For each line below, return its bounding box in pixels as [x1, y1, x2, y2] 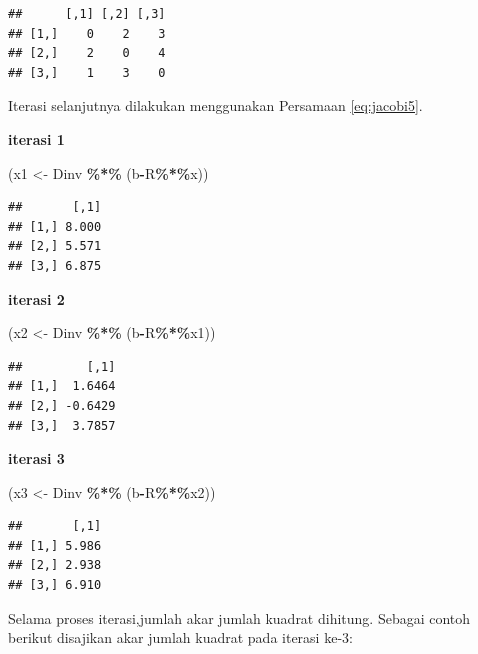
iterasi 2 [8, 288, 65, 309]
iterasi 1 [8, 128, 65, 149]
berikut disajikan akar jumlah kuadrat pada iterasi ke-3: [8, 627, 353, 648]
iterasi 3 [8, 448, 65, 469]
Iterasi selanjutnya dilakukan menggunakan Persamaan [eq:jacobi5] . [8, 95, 423, 116]
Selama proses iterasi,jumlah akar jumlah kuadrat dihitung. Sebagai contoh [8, 607, 471, 628]
